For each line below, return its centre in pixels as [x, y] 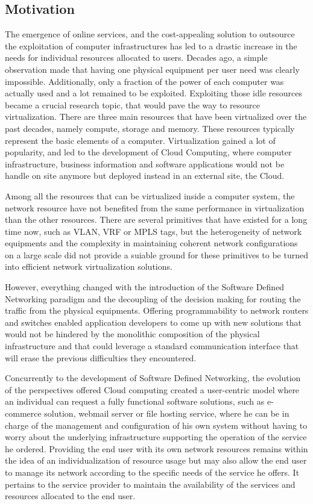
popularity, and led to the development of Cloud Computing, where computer [148, 152]
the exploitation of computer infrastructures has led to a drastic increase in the [151, 45]
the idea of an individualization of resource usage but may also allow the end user [156, 460]
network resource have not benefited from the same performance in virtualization [155, 207]
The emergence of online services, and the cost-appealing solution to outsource [150, 34]
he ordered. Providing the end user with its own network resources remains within [156, 448]
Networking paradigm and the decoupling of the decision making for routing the [153, 298]
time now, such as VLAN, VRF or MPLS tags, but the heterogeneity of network [153, 231]
